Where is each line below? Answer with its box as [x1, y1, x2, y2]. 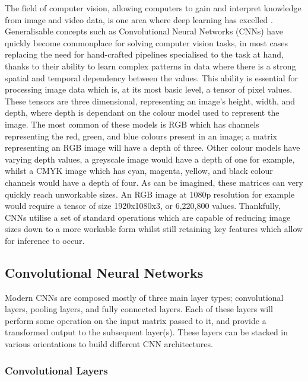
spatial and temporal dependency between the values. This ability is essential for [5, 71, 299, 84]
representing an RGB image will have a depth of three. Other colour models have [5, 141, 300, 154]
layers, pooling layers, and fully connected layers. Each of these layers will [5, 303, 273, 315]
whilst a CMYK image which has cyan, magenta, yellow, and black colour [5, 164, 273, 177]
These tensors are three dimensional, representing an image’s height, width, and [5, 94, 296, 107]
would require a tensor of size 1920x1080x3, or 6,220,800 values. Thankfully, [5, 199, 281, 212]
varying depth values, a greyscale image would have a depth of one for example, [5, 153, 295, 165]
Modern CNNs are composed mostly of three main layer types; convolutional [5, 291, 284, 303]
